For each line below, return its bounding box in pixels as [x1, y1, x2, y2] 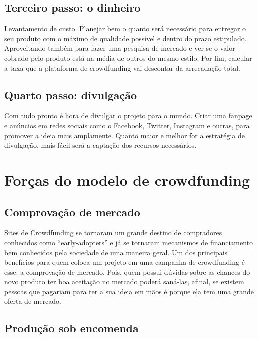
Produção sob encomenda [4, 320, 139, 336]
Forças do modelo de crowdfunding [4, 169, 250, 190]
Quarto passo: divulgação [4, 87, 137, 102]
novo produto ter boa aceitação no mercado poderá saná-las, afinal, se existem [4, 276, 244, 287]
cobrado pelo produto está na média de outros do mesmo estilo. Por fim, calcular [4, 52, 252, 63]
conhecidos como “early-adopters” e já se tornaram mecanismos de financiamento [4, 237, 253, 247]
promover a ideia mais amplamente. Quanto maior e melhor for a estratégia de [4, 130, 245, 140]
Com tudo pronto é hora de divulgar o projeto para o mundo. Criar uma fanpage [4, 110, 252, 121]
